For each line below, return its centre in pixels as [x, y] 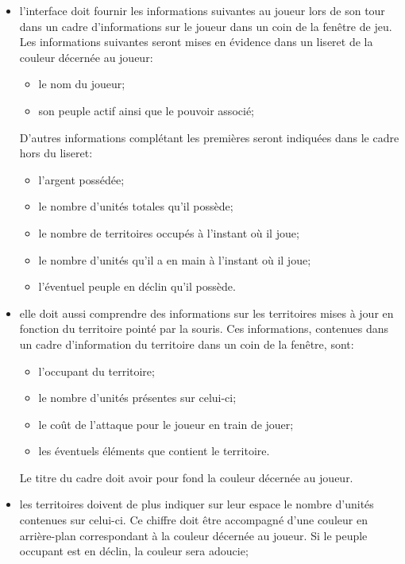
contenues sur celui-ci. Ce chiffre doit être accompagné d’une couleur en [193, 520]
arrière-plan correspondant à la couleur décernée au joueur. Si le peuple [193, 535]
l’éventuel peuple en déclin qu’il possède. [137, 286]
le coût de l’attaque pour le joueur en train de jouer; [166, 424]
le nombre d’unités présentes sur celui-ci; [137, 398]
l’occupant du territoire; [96, 371]
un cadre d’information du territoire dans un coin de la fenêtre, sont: [187, 344]
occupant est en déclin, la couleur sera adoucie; [134, 551]
